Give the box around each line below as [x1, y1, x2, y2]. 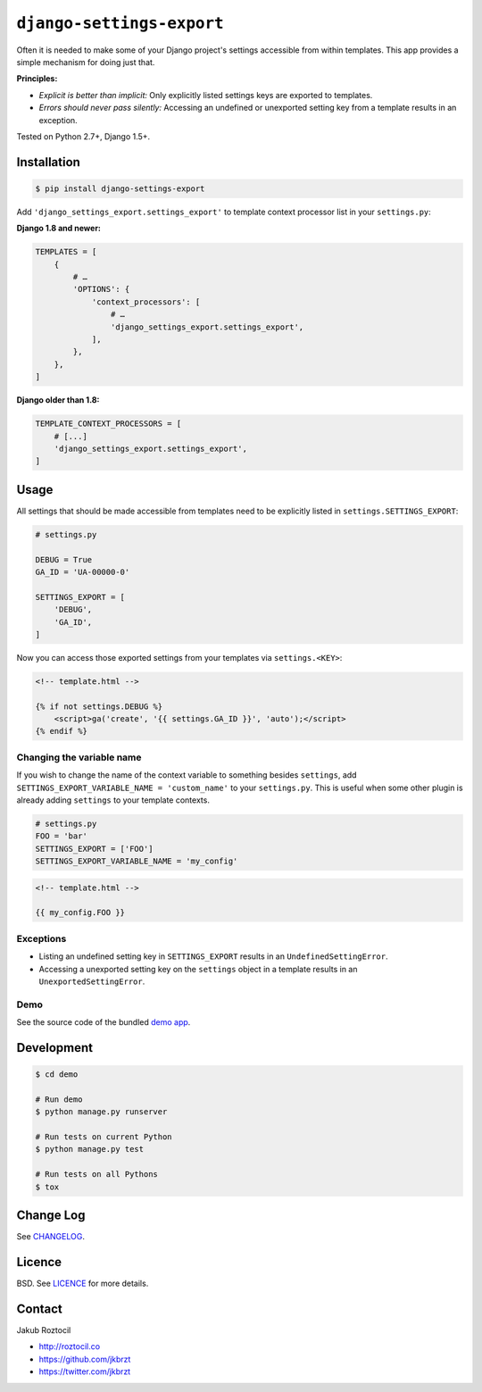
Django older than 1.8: [16, 395, 100, 405]
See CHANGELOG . [16, 1231, 85, 1242]
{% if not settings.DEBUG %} [35, 701, 163, 712]
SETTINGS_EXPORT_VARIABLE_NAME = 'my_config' [35, 856, 238, 866]
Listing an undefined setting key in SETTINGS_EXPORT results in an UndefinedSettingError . [38, 951, 388, 962]
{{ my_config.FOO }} [35, 907, 125, 918]
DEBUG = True [35, 554, 93, 564]
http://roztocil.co [38, 1341, 101, 1352]
